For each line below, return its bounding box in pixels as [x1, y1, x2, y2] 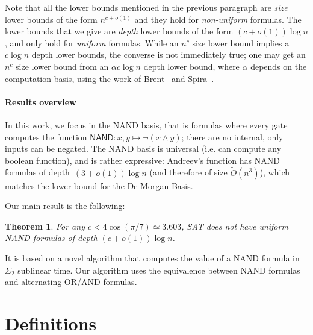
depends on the [250, 60, 307, 72]
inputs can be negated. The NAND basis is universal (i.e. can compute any [5, 142, 282, 155]
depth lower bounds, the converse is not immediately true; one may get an [31, 48, 306, 61]
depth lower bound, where [143, 60, 240, 72]
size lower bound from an [16, 60, 109, 72]
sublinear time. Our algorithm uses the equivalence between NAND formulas [17, 263, 300, 276]
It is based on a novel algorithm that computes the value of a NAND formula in [5, 251, 300, 264]
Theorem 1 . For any [5, 219, 85, 232]
